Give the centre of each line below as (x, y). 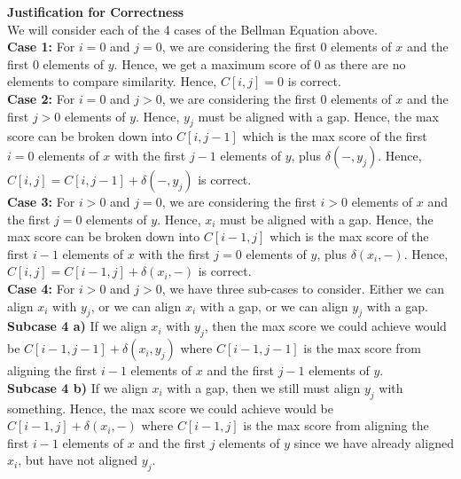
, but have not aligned (78, 460)
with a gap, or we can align (274, 306)
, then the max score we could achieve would (325, 326)
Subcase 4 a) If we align (77, 326)
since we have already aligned (374, 442)
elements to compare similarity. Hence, (112, 81)
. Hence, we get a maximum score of (212, 63)
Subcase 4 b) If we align (78, 387)
